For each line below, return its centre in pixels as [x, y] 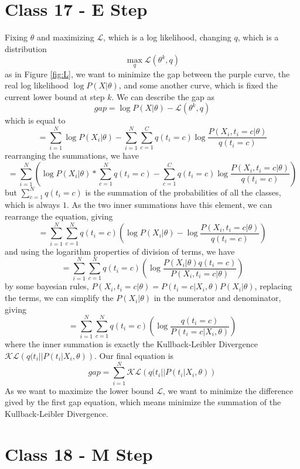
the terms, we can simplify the [59, 298]
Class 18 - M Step [79, 453]
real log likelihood [37, 85]
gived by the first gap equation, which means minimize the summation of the [143, 402]
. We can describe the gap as [163, 96]
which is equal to [35, 120]
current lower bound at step [55, 96]
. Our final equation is [134, 355]
